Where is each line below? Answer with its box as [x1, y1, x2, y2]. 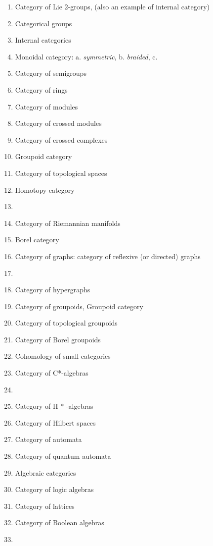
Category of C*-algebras [15, 368, 88, 378]
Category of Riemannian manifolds [15, 218, 121, 228]
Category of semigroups [15, 68, 86, 78]
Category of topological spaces [15, 167, 107, 178]
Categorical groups [15, 18, 72, 28]
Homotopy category [15, 184, 75, 195]
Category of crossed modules [15, 118, 102, 128]
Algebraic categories [15, 467, 76, 478]
